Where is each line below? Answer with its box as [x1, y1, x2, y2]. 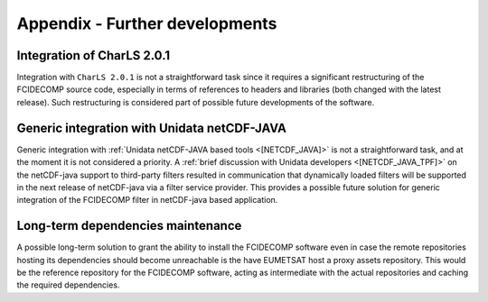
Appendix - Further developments [16, 14, 277, 33]
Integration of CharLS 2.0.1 [16, 48, 171, 63]
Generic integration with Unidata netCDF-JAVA [16, 120, 286, 135]
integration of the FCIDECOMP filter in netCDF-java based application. [16, 195, 278, 206]
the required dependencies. [16, 279, 120, 290]
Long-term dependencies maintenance [16, 218, 242, 233]
